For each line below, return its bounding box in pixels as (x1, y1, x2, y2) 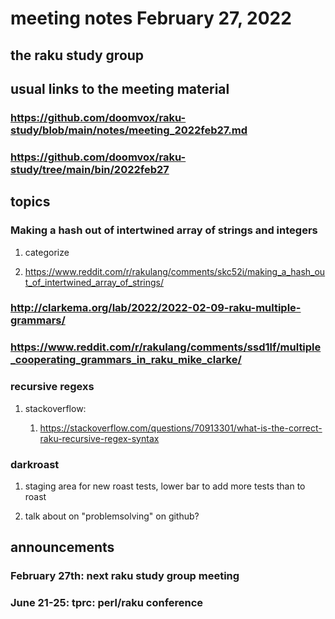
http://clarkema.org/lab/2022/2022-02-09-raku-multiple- (10, 301, 302, 315)
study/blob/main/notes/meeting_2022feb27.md (10, 123, 248, 137)
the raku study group (10, 47, 145, 64)
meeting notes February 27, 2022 (10, 7, 292, 30)
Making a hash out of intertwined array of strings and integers (10, 223, 318, 237)
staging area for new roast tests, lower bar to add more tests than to (24, 480, 306, 492)
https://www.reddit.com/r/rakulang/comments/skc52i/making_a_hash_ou (24, 265, 326, 277)
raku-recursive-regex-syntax (39, 432, 160, 444)
